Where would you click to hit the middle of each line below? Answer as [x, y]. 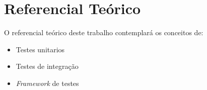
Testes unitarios [40, 49]
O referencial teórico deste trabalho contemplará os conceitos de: [104, 32]
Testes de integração [47, 66]
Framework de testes [47, 83]
